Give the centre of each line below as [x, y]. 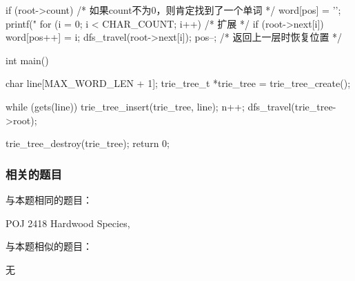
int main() [27, 60]
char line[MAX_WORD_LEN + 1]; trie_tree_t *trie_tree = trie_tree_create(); [178, 83]
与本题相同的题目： [49, 199]
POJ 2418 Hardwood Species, [68, 223]
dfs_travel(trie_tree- [292, 106]
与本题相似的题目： [49, 246]
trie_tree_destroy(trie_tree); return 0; [88, 143]
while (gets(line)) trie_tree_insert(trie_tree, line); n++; [125, 106]
